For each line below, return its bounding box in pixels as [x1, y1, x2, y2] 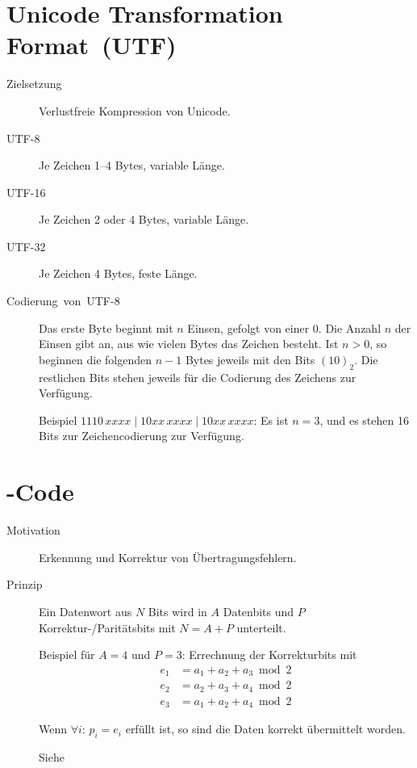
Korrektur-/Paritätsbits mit [39, 619, 176, 636]
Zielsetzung [6, 75, 62, 92]
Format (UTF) [6, 28, 177, 61]
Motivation [6, 522, 60, 539]
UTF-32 [6, 237, 46, 254]
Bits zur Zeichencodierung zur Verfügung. [39, 427, 244, 444]
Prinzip [6, 576, 43, 593]
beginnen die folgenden [39, 350, 152, 367]
